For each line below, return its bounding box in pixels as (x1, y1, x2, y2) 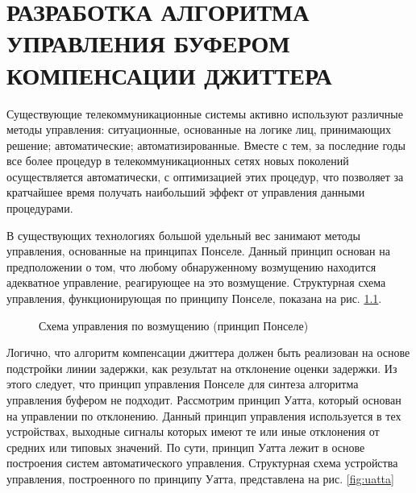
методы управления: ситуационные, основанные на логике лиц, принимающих (6, 121, 391, 138)
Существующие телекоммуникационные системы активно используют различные (6, 105, 403, 122)
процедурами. (6, 200, 73, 217)
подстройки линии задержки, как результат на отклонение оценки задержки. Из (6, 359, 397, 376)
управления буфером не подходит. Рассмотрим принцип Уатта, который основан (6, 391, 401, 408)
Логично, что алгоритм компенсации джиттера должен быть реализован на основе (6, 344, 410, 361)
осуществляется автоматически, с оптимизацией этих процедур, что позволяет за (6, 168, 404, 184)
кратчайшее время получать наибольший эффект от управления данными (6, 184, 365, 201)
